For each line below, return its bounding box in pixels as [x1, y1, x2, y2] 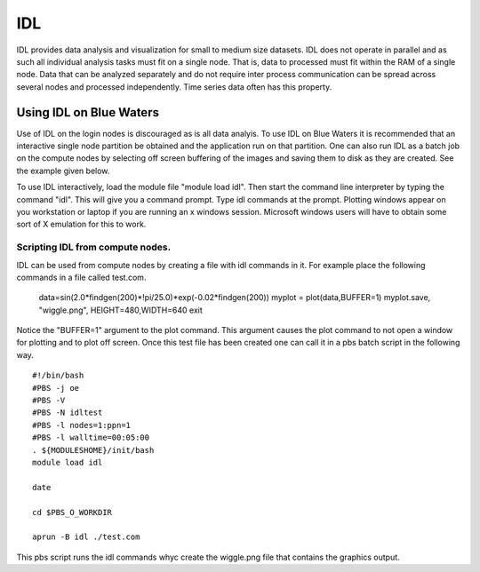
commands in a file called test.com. [16, 272, 147, 282]
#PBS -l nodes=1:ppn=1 [32, 420, 132, 430]
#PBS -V [32, 395, 66, 406]
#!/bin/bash [32, 370, 84, 381]
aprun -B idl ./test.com [32, 532, 140, 542]
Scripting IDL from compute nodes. [16, 241, 172, 253]
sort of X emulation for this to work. [16, 218, 147, 230]
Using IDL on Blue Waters [16, 105, 160, 120]
